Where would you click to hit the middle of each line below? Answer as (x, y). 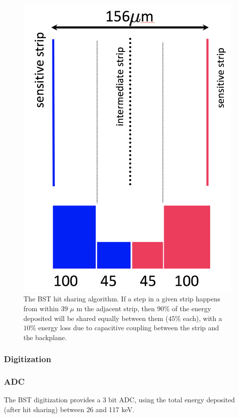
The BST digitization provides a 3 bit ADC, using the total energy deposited (119, 400)
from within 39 (46, 308)
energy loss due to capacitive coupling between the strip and (129, 328)
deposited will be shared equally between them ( (96, 318)
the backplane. (45, 337)
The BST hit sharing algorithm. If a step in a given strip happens (122, 299)
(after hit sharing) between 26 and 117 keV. (69, 409)
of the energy (191, 308)
